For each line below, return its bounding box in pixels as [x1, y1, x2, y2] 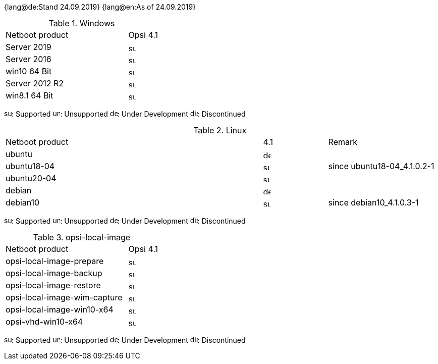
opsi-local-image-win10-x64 [6, 304, 114, 315]
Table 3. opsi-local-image [33, 232, 131, 242]
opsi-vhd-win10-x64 [6, 317, 83, 327]
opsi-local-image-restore [6, 280, 101, 290]
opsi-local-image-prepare [6, 256, 104, 266]
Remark [328, 137, 358, 147]
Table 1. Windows [48, 18, 115, 28]
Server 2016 [6, 54, 51, 64]
